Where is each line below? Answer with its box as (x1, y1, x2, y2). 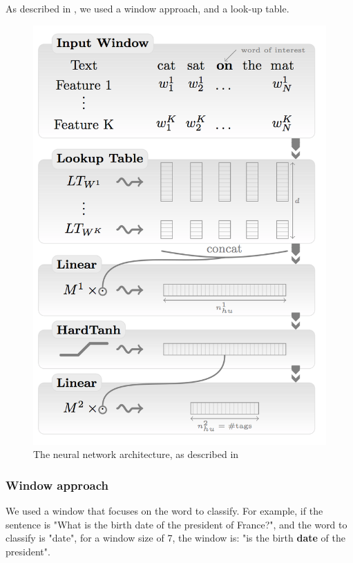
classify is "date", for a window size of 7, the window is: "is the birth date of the (6, 531, 345, 545)
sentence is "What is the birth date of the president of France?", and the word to (6, 517, 347, 531)
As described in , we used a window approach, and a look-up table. (6, 1, 289, 15)
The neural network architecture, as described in (33, 447, 239, 461)
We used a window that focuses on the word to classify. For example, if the (6, 504, 323, 518)
